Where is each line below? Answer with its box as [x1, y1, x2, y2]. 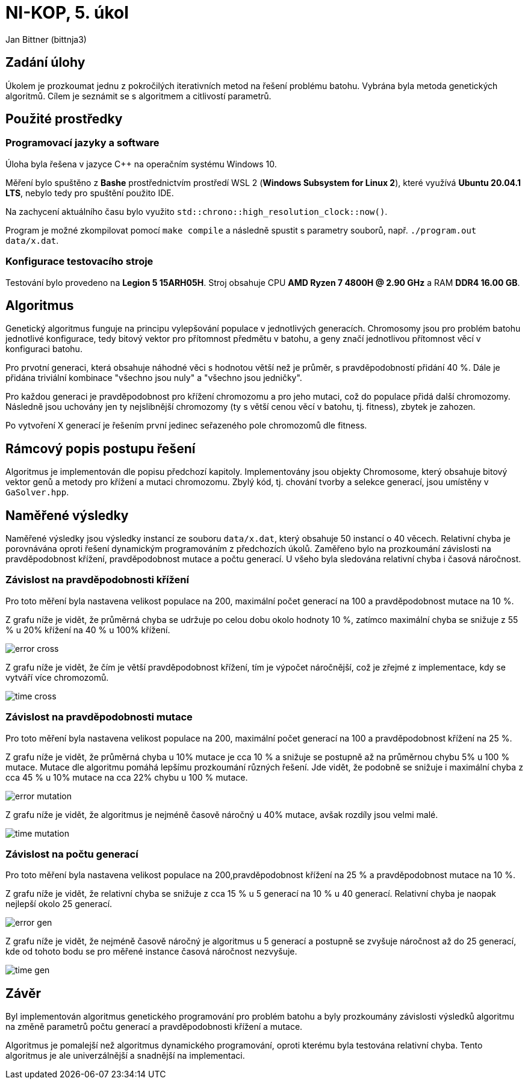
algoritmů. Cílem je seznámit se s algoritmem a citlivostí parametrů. [5, 90, 272, 101]
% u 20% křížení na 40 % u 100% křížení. [5, 624, 170, 635]
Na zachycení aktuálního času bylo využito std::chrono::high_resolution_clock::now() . [5, 206, 388, 217]
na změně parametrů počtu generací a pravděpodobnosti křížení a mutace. [5, 1021, 303, 1032]
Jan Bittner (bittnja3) [5, 34, 87, 45]
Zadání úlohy [5, 55, 85, 70]
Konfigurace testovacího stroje [5, 255, 154, 268]
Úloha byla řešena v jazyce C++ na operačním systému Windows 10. [5, 158, 277, 169]
